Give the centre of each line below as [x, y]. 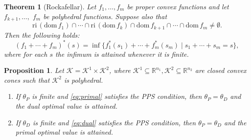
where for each [26, 54]
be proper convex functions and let [178, 6]
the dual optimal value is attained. [67, 105]
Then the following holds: [42, 35]
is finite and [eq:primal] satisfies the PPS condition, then [117, 96]
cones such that [27, 80]
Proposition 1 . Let [34, 70]
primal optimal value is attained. [64, 132]
